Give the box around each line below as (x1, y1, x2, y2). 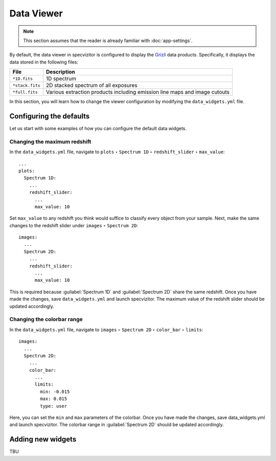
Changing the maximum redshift (9, 138, 91, 145)
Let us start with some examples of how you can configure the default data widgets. (9, 126, 187, 132)
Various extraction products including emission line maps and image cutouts (46, 89, 230, 96)
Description (46, 68, 75, 75)
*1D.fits (12, 76, 33, 82)
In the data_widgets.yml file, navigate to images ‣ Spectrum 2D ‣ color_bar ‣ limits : (9, 326, 203, 333)
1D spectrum (46, 75, 77, 82)
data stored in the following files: (9, 59, 79, 65)
